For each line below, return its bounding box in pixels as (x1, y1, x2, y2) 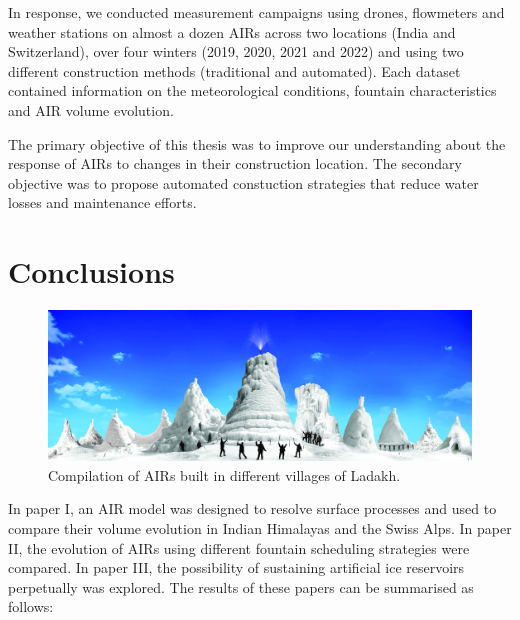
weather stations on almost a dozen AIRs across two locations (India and (8, 21, 456, 42)
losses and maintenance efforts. (8, 192, 197, 213)
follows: (8, 596, 54, 617)
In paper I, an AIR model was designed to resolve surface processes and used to (8, 498, 497, 519)
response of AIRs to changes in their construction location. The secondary (8, 153, 462, 174)
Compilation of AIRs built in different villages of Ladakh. (48, 464, 401, 485)
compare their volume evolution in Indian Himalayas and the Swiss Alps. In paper (8, 517, 512, 538)
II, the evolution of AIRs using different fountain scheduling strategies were (8, 537, 470, 558)
